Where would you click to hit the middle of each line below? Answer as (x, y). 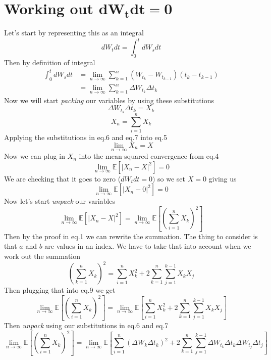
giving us (223, 178)
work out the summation (42, 256)
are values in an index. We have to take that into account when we (148, 246)
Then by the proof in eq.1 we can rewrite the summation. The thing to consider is (131, 236)
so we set (172, 178)
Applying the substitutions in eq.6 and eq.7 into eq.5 (86, 137)
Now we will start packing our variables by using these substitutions (109, 100)
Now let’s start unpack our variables (60, 201)
